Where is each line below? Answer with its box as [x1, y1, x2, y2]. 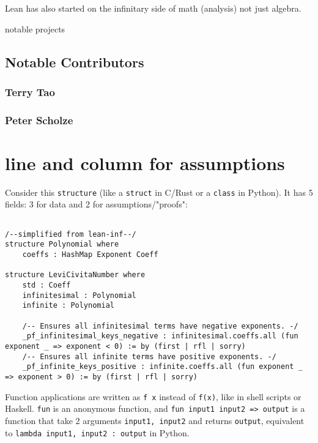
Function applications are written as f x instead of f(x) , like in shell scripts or [5, 390, 301, 403]
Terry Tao [5, 84, 55, 99]
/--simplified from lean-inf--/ [5, 229, 136, 239]
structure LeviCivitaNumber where [5, 270, 146, 280]
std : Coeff [22, 280, 71, 289]
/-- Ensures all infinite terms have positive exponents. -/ [22, 352, 276, 361]
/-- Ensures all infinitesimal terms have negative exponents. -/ [22, 321, 298, 330]
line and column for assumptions [5, 150, 285, 175]
